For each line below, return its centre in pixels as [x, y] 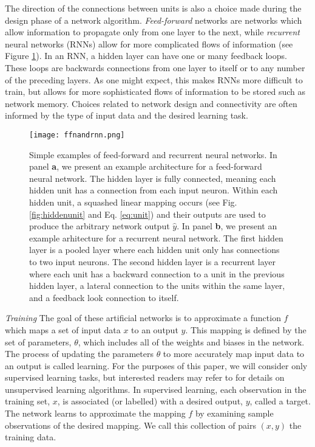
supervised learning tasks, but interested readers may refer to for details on [145, 377]
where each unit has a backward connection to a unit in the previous [157, 273]
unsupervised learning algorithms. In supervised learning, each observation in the [156, 389]
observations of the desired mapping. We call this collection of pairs [130, 425]
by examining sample [234, 413]
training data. [31, 437]
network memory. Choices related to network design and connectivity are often [151, 103]
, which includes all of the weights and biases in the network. [191, 341]
